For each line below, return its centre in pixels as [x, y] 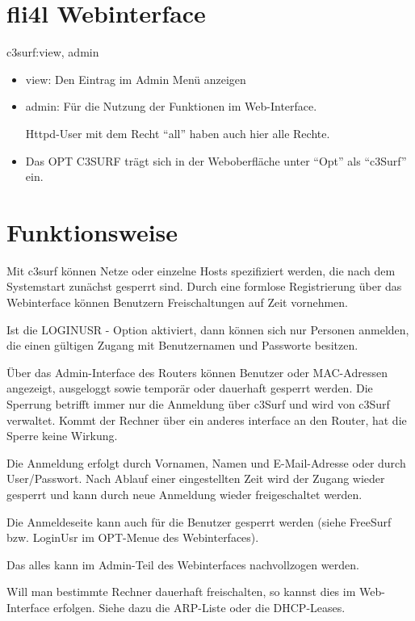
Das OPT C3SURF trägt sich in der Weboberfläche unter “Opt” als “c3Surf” [216, 160]
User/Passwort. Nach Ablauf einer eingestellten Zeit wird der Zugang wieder [196, 478]
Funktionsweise [92, 231]
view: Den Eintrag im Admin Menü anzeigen [136, 79]
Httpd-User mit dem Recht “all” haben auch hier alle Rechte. [178, 133]
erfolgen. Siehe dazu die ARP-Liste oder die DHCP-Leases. [199, 607]
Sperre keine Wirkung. [62, 436]
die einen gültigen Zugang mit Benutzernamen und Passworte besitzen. [182, 345]
